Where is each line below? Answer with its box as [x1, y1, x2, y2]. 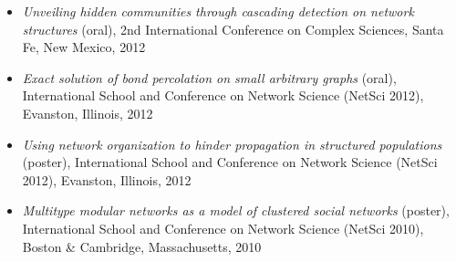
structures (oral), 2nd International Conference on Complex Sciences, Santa [22, 19, 444, 38]
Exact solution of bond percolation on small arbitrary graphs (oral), [22, 68, 397, 87]
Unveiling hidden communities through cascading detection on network [22, 2, 414, 20]
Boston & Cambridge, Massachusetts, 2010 [22, 236, 262, 256]
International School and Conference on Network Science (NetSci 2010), [22, 218, 424, 237]
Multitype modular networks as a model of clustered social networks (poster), [22, 201, 450, 220]
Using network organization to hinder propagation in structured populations [22, 134, 442, 153]
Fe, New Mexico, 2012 [22, 37, 146, 57]
